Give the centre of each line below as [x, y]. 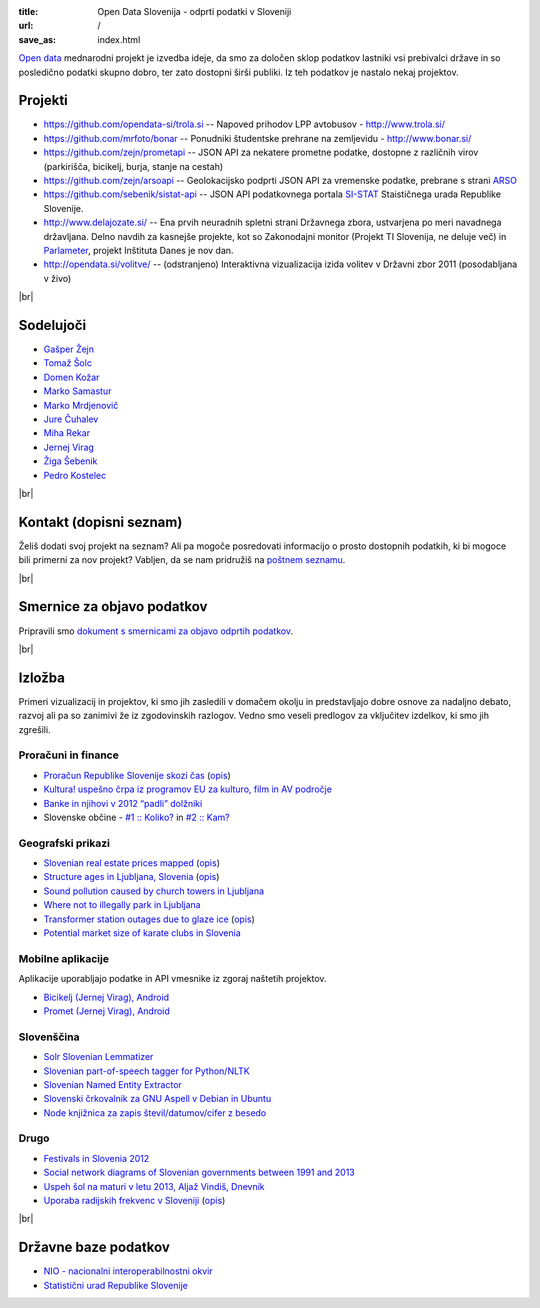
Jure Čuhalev [71, 419]
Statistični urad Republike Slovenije [116, 1285]
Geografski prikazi [64, 843]
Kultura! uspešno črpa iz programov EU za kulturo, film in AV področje [187, 789]
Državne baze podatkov [94, 1247]
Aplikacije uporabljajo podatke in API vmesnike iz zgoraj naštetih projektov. [172, 979]
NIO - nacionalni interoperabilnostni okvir [128, 1271]
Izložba [41, 677]
